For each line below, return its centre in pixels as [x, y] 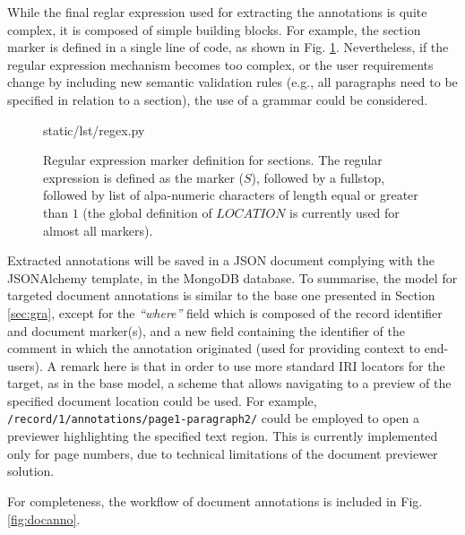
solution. [31, 471]
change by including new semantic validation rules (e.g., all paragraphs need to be [232, 82]
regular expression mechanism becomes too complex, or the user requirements [220, 64]
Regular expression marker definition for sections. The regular [213, 160]
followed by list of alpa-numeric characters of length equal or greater [231, 195]
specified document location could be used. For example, [162, 400]
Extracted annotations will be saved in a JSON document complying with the [221, 260]
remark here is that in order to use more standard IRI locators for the [253, 365]
